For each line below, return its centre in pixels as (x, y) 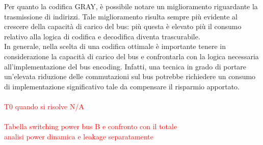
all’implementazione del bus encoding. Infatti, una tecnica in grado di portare (125, 66)
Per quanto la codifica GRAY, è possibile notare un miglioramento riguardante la (131, 6)
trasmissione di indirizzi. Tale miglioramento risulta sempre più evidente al (121, 16)
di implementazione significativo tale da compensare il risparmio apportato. (122, 86)
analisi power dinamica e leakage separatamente (79, 136)
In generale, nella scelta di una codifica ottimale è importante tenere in (115, 46)
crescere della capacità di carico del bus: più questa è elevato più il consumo (123, 26)
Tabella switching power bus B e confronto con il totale (91, 126)
